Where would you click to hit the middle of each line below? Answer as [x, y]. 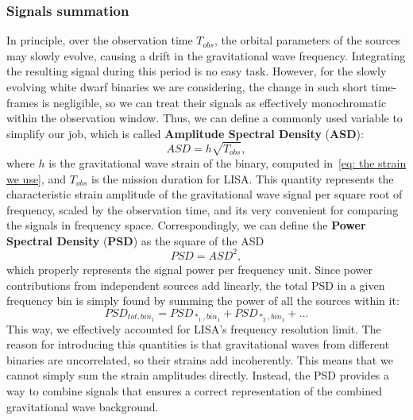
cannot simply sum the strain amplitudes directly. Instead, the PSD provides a [198, 375]
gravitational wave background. [83, 406]
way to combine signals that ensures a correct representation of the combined [195, 391]
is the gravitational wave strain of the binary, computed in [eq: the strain [228, 162]
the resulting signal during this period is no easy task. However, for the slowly [197, 71]
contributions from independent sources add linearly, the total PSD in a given [196, 285]
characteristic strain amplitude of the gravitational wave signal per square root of [205, 194]
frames [23, 102]
